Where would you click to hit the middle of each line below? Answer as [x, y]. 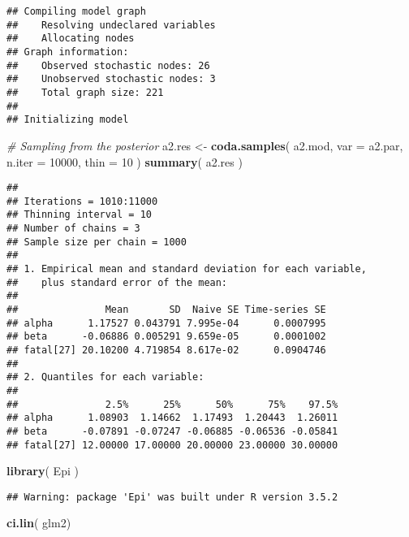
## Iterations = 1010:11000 [82, 201]
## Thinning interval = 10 [79, 215]
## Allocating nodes [71, 39]
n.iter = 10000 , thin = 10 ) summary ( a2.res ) [125, 161]
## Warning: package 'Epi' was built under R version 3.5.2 [172, 497]
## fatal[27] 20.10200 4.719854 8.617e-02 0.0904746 [166, 350]
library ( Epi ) [43, 471]
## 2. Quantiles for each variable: [105, 377]
